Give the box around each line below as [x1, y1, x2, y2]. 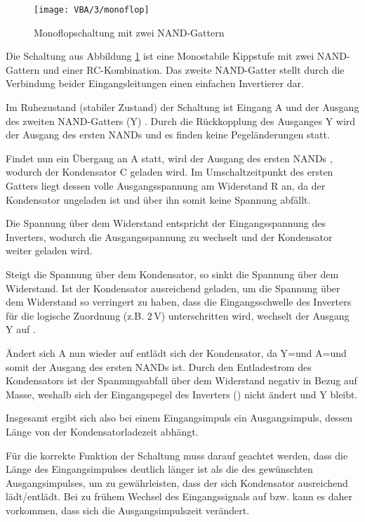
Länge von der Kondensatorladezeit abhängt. [6, 424, 199, 438]
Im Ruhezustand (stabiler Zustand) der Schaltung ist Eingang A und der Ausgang [6, 100, 359, 115]
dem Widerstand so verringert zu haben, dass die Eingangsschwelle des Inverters [6, 294, 352, 309]
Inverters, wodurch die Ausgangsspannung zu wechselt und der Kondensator [6, 229, 333, 244]
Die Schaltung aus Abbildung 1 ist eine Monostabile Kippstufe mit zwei [6, 48, 314, 63]
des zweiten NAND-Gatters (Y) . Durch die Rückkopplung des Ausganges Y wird [6, 113, 356, 128]
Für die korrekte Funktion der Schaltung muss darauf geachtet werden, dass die [6, 448, 348, 462]
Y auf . [6, 322, 36, 337]
